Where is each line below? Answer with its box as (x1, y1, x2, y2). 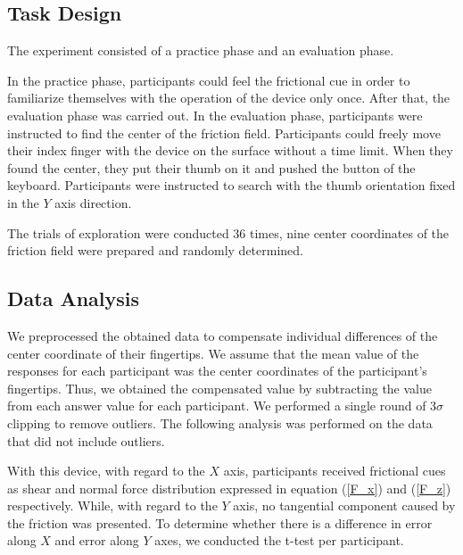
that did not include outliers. (7, 431, 165, 450)
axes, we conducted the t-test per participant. (154, 531, 404, 550)
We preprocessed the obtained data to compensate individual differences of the (7, 326, 438, 344)
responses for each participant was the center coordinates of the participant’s (7, 361, 427, 380)
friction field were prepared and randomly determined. (7, 241, 303, 260)
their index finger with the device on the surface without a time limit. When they (7, 141, 453, 160)
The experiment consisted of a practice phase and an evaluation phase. (7, 41, 394, 60)
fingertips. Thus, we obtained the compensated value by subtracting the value (7, 378, 432, 397)
